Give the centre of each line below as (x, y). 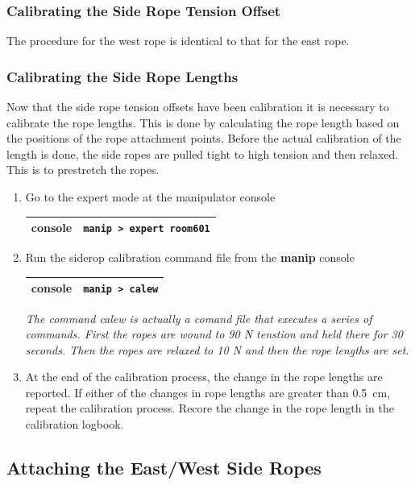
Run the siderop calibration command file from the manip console (190, 257)
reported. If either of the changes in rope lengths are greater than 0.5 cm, (208, 392)
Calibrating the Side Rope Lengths (122, 76)
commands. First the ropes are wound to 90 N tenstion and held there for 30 (214, 334)
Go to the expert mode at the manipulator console (150, 197)
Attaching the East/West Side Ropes (164, 468)
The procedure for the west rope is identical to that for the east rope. (178, 41)
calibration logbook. (75, 424)
